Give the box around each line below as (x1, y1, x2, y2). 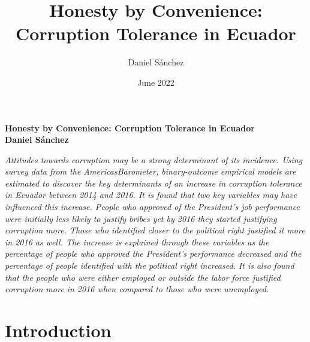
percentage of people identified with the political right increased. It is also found (5, 259, 294, 272)
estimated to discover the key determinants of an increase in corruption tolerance (5, 176, 302, 189)
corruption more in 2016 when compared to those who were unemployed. (5, 283, 269, 295)
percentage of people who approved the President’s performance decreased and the (5, 247, 302, 260)
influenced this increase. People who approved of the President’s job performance (5, 200, 300, 213)
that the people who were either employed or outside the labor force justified (5, 271, 281, 283)
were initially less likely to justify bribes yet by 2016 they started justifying (5, 212, 277, 224)
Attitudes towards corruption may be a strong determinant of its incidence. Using (5, 153, 303, 166)
